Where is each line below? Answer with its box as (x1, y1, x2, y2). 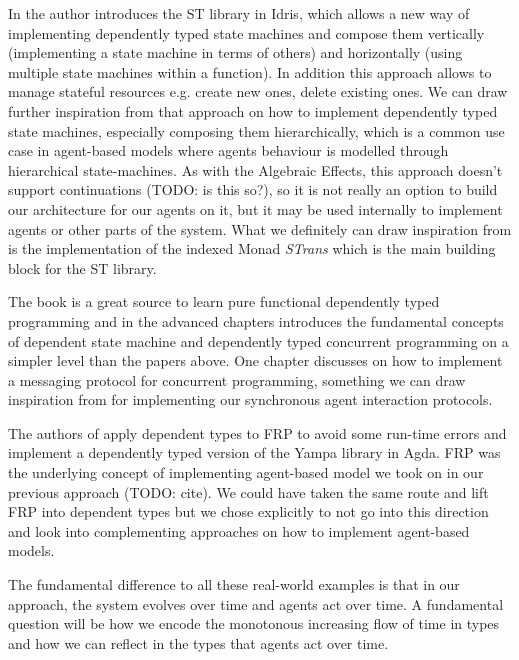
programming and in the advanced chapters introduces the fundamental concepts (8, 310, 504, 331)
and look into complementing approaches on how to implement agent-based (8, 520, 470, 541)
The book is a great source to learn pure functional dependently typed (8, 291, 440, 312)
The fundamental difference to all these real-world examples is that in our (8, 574, 460, 595)
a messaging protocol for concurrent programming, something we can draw (8, 369, 466, 390)
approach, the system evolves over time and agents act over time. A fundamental (8, 593, 504, 614)
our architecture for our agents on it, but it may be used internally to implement (8, 198, 503, 219)
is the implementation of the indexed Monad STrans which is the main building (8, 238, 496, 259)
